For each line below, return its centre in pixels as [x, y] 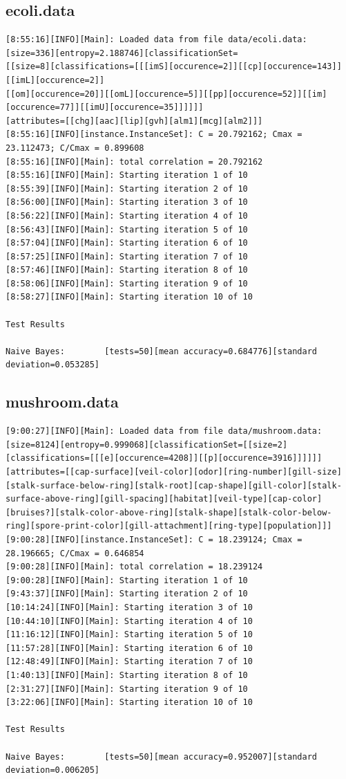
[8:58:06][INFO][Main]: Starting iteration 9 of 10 [127, 283]
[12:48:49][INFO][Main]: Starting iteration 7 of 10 [129, 662]
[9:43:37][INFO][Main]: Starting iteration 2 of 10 [127, 594]
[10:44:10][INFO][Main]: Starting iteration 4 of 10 [129, 621]
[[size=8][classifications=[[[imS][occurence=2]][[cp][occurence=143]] [174, 67]
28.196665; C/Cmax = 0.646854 [75, 553]
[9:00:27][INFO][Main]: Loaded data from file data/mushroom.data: [164, 431]
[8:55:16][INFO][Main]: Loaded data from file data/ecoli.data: [156, 40]
